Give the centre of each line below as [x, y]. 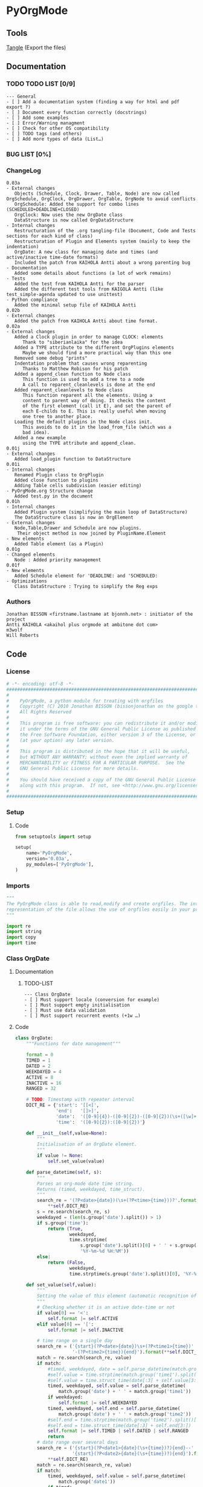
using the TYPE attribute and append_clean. [79, 443]
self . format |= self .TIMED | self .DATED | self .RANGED [118, 1431]
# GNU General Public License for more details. [72, 769]
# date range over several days [78, 1442]
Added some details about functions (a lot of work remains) [93, 273]
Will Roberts [23, 636]
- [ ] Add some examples [37, 118]
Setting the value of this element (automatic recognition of [117, 1296]
